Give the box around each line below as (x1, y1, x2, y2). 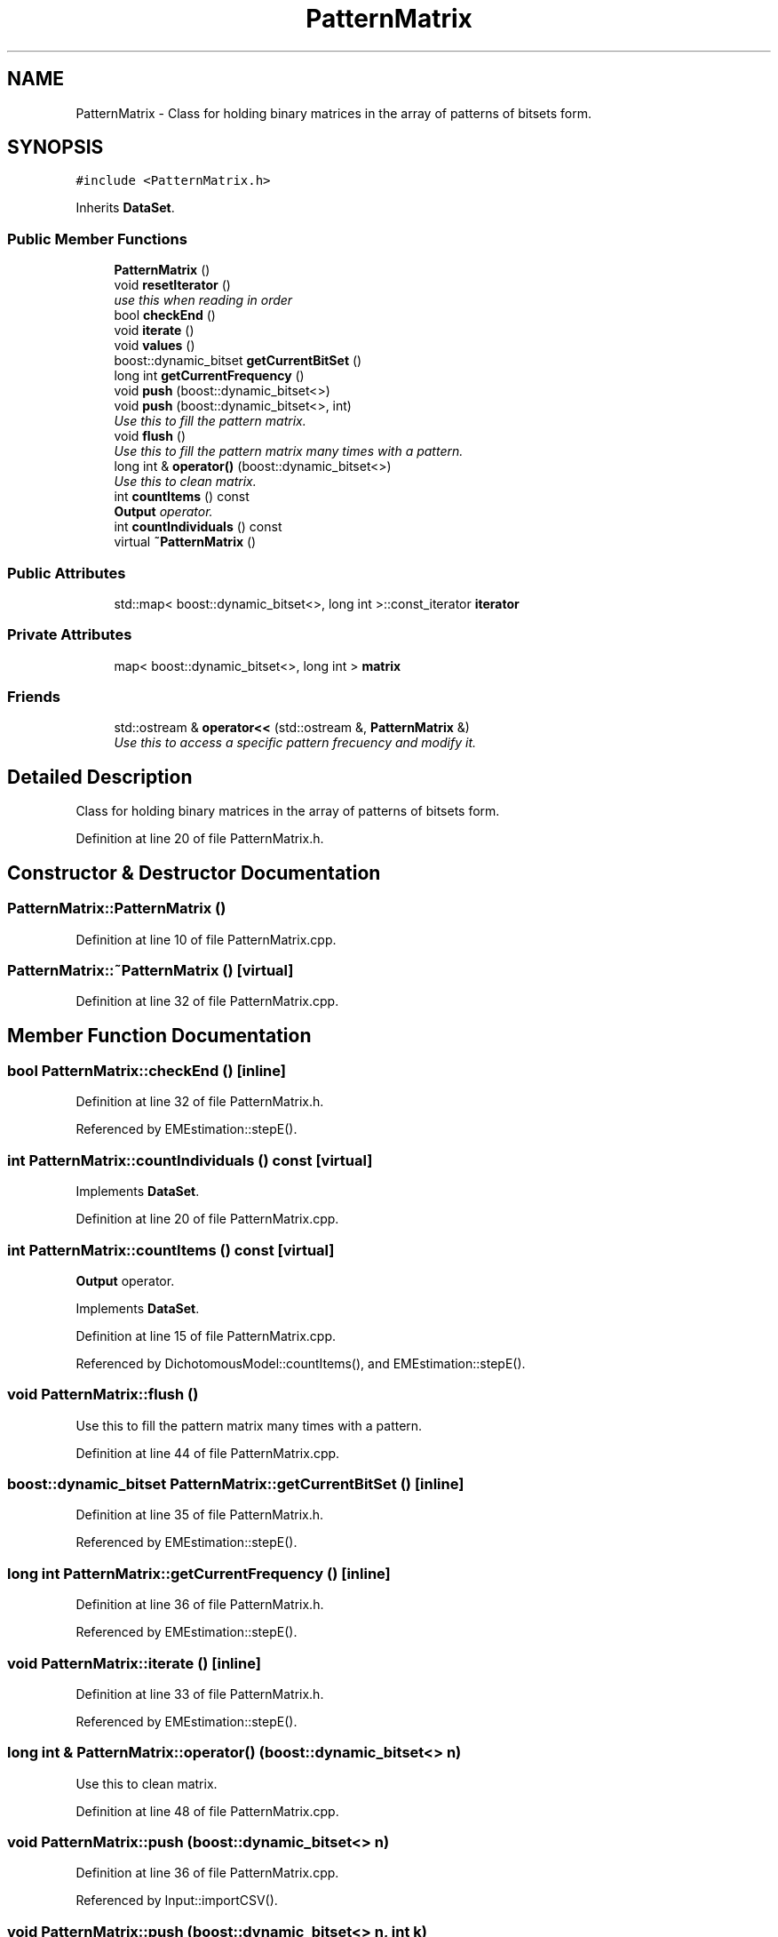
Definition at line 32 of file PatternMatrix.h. (75, 1094, 324, 1110)
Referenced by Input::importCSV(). (75, 1893, 278, 1909)
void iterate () (114, 323, 194, 339)
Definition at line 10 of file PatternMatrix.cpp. (75, 931, 337, 947)
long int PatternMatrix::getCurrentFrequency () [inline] (7, 1564, 391, 1582)
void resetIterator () (114, 277, 231, 293)
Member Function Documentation (7, 1024, 312, 1047)
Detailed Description (7, 765, 193, 788)
